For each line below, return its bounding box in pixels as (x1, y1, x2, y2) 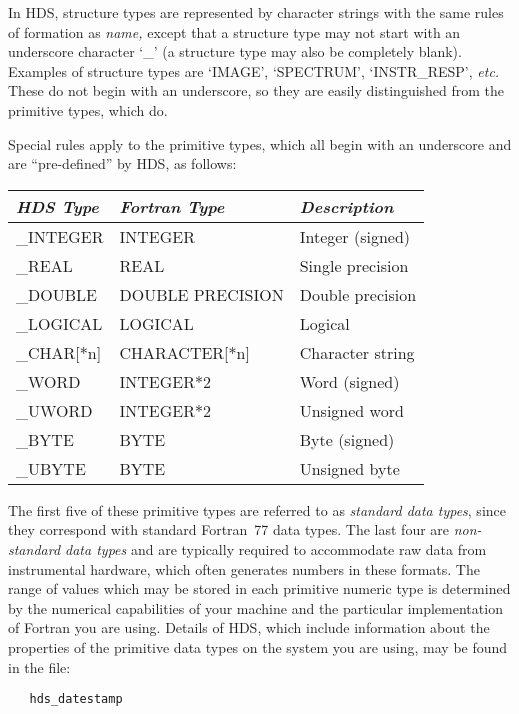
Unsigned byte (299, 456, 400, 480)
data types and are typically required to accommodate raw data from (65, 538, 487, 559)
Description (299, 194, 394, 218)
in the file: (8, 656, 71, 677)
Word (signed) (299, 369, 400, 393)
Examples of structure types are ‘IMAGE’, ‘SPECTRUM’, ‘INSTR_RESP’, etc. (8, 60, 500, 81)
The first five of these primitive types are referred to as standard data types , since (8, 499, 506, 520)
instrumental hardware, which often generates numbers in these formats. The (8, 558, 480, 579)
